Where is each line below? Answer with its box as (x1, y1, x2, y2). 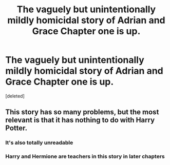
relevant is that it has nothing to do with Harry (5, 116, 155, 125)
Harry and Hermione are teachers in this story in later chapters (5, 153, 165, 160)
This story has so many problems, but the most (5, 108, 159, 116)
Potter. (5, 124, 28, 133)
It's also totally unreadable (5, 139, 73, 147)
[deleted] (5, 93, 25, 99)
